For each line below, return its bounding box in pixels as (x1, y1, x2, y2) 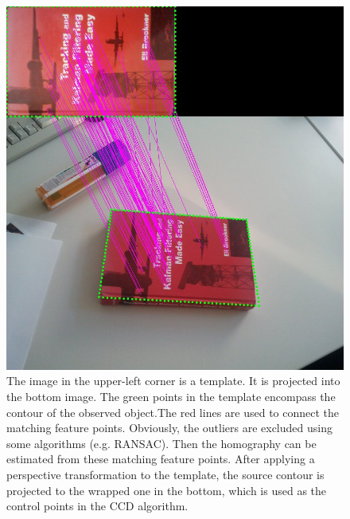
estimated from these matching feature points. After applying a (6, 450, 315, 467)
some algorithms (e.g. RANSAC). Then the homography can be (6, 434, 317, 451)
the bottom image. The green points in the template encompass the (6, 387, 336, 404)
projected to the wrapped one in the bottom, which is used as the (6, 482, 327, 498)
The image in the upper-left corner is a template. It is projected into (6, 372, 340, 389)
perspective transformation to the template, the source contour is (6, 466, 325, 482)
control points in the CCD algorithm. (6, 497, 189, 514)
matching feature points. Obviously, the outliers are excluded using (6, 419, 332, 436)
